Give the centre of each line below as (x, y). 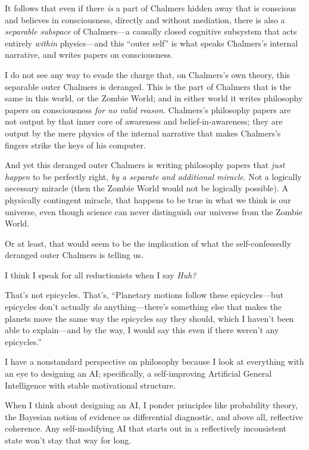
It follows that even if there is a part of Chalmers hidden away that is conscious (151, 8)
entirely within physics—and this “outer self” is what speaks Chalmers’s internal (152, 43)
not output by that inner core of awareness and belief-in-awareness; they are (144, 121)
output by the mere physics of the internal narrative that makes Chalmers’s (143, 133)
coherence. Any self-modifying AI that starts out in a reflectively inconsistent (146, 428)
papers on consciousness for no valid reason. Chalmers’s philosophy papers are (148, 109)
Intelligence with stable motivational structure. (90, 385)
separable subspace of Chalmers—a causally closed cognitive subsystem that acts (151, 31)
